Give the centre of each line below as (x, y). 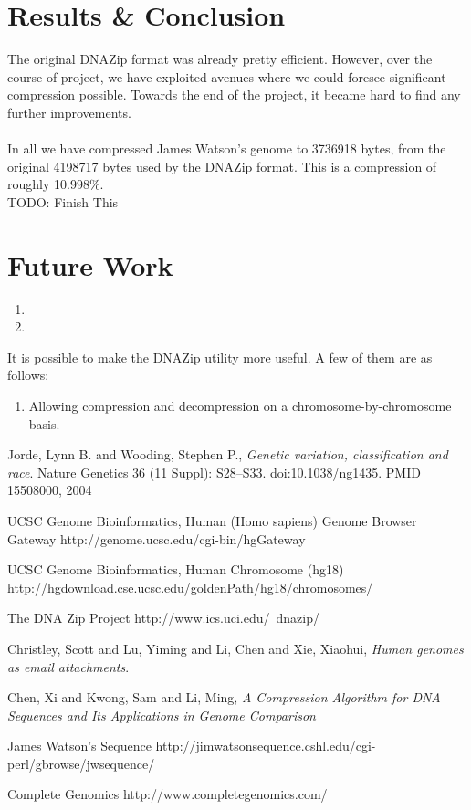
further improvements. (69, 112)
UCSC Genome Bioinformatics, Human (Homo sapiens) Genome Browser (212, 520)
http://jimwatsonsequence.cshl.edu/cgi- (266, 746)
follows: (28, 375)
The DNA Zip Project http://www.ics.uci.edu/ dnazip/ (163, 618)
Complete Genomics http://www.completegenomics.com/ (167, 794)
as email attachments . (68, 666)
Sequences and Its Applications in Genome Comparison (162, 715)
